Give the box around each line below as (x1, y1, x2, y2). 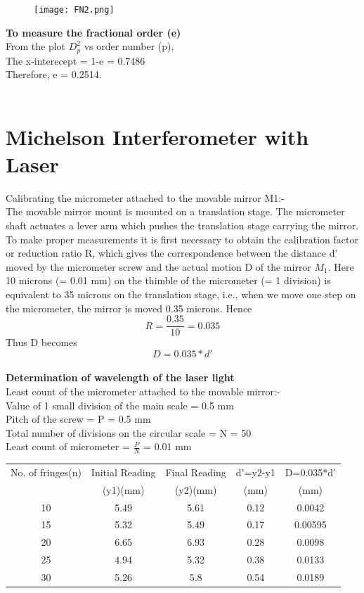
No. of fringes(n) (11, 464, 82, 479)
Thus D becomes (6, 335, 77, 350)
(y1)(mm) (102, 482, 145, 497)
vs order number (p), (84, 39, 174, 53)
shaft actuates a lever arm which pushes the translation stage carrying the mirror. (6, 217, 359, 232)
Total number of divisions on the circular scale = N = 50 (6, 425, 252, 440)
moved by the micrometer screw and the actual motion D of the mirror (6, 259, 311, 274)
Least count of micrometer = (6, 439, 130, 454)
